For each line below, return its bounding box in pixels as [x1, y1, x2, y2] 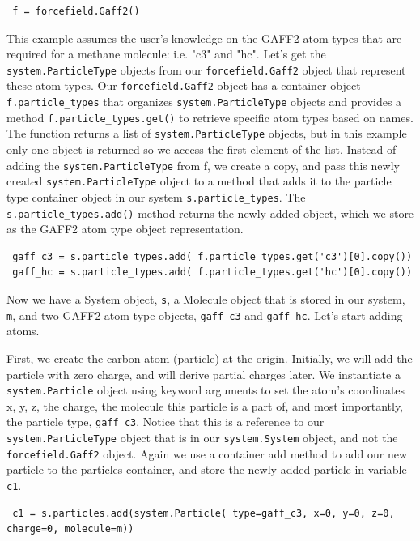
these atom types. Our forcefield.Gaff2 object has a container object [6, 77, 361, 94]
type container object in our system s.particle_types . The [6, 188, 306, 205]
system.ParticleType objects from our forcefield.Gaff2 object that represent [6, 61, 406, 78]
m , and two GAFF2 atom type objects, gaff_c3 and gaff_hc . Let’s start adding [6, 306, 403, 323]
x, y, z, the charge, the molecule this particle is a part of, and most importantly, [6, 397, 403, 414]
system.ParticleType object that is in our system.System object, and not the [6, 429, 398, 446]
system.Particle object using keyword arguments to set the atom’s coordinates [6, 381, 405, 398]
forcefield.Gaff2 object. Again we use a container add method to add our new [6, 445, 408, 462]
